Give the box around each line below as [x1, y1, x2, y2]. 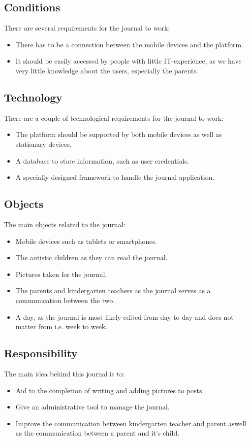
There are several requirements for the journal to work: [4, 23, 170, 33]
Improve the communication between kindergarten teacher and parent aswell [15, 418, 247, 428]
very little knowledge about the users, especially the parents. [15, 65, 198, 75]
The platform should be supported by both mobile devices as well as [15, 129, 222, 139]
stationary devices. [15, 138, 72, 149]
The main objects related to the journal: [4, 219, 125, 229]
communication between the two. [15, 295, 115, 305]
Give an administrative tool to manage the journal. [15, 402, 170, 412]
